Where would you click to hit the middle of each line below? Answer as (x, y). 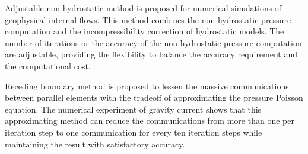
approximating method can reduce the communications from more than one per (150, 121)
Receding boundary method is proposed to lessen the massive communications (147, 86)
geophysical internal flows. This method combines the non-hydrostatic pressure (148, 19)
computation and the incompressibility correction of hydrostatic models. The (145, 31)
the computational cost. (48, 65)
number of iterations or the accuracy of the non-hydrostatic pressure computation (153, 42)
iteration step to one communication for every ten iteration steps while (134, 132)
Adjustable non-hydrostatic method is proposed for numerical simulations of (143, 8)
